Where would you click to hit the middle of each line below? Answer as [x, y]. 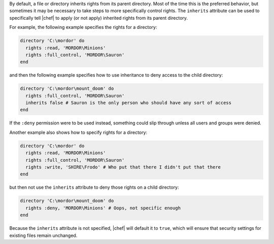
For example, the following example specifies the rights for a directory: [83, 27]
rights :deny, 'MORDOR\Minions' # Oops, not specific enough [103, 208]
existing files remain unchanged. [43, 235]
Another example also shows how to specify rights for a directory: [78, 132]
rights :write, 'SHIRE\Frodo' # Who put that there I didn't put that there [123, 167]
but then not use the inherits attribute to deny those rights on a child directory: [94, 187]
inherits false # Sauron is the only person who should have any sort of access [129, 103]
